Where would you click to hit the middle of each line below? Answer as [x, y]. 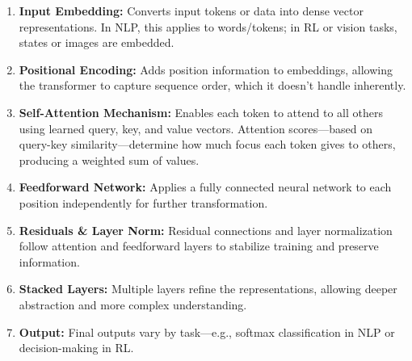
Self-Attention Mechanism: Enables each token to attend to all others [201, 112]
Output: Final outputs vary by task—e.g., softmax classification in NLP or [207, 332]
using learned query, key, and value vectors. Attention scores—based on [196, 128]
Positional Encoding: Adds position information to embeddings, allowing [206, 69]
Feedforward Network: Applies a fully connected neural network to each [205, 187]
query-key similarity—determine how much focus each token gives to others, [207, 144]
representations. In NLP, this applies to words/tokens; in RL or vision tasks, [208, 26]
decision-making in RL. [76, 348]
